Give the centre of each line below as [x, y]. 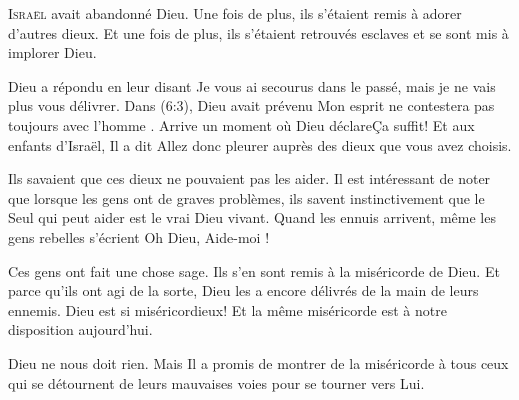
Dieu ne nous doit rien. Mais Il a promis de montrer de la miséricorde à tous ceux [258, 362]
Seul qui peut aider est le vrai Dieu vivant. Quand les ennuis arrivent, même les [252, 217]
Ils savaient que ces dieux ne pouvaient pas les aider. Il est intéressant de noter [249, 178]
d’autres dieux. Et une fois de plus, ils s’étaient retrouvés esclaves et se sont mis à [258, 32]
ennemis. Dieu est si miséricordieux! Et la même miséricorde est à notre [227, 309]
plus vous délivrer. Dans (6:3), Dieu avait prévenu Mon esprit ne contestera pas [251, 105]
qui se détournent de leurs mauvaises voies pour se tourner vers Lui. [216, 382]
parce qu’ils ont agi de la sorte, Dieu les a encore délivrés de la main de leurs [243, 290]
